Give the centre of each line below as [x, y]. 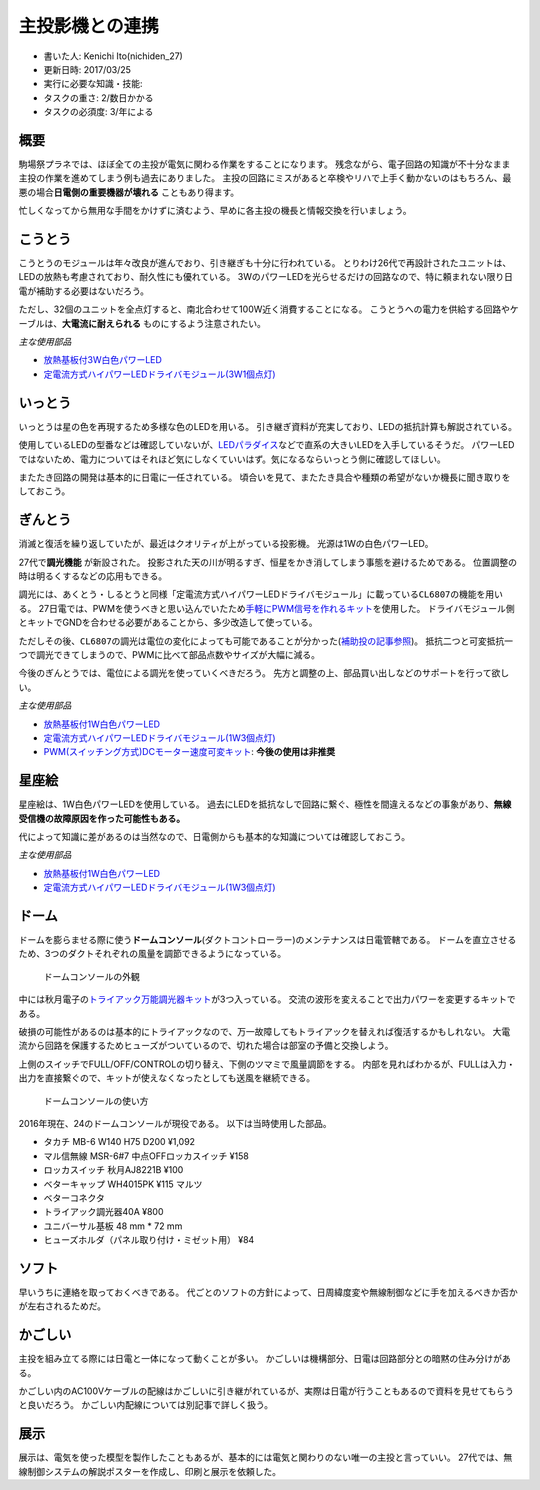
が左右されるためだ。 [62, 1306]
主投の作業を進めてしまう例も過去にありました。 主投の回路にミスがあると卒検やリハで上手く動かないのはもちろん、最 [265, 178]
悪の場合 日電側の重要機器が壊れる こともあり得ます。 [129, 192]
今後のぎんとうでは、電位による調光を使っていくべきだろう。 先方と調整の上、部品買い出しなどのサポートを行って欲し [264, 673]
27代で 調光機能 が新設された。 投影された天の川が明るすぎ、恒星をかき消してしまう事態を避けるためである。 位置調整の [268, 562]
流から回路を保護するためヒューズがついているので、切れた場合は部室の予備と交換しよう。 [206, 1046]
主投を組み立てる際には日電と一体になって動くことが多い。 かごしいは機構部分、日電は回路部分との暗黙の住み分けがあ [265, 1359]
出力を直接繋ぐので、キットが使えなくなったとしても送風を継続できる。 [167, 1078]
